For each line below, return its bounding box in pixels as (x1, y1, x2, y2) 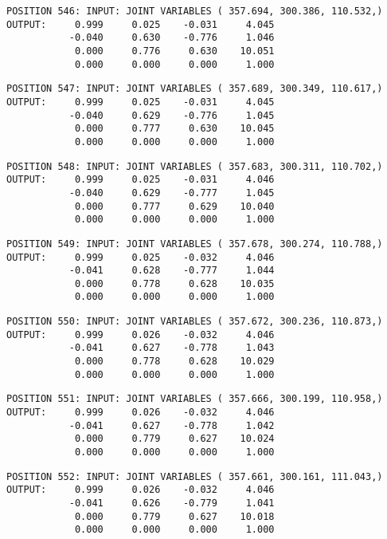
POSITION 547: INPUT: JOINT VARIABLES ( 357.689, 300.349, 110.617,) (6, 83, 383, 95)
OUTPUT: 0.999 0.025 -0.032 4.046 (6, 251, 275, 263)
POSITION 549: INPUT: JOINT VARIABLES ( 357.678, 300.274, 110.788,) (6, 238, 383, 250)
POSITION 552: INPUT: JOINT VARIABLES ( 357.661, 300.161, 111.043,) (6, 470, 383, 482)
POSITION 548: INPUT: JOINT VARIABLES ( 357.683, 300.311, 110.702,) (6, 160, 383, 172)
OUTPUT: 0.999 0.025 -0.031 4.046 (6, 174, 275, 186)
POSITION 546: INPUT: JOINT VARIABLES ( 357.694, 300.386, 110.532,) (6, 6, 383, 17)
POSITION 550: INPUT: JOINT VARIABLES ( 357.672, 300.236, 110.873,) (6, 316, 383, 328)
